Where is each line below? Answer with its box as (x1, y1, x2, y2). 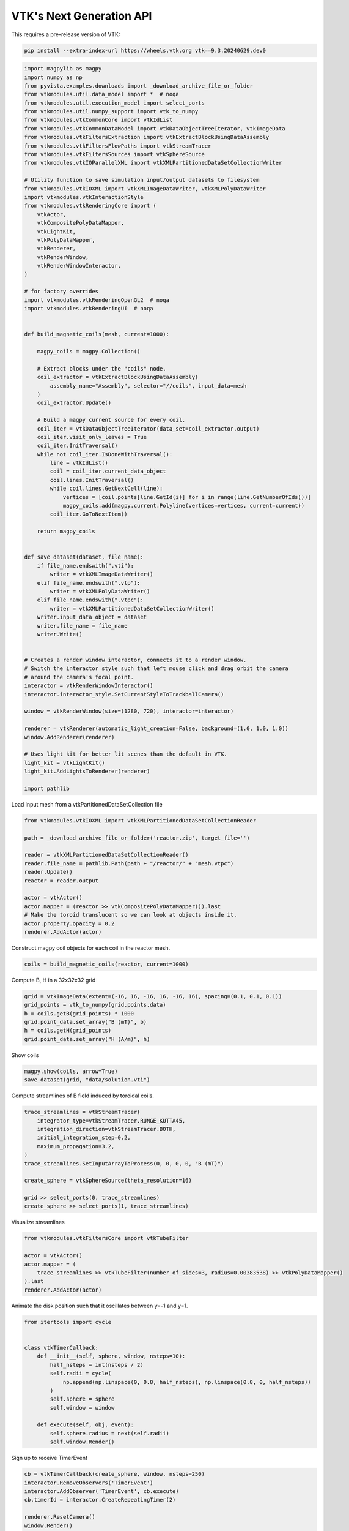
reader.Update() (24, 868, 73, 876)
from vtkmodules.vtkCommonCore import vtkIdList (24, 116, 173, 124)
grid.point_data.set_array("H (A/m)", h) (24, 1036, 150, 1042)
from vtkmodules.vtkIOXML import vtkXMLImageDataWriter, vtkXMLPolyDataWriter (24, 185, 266, 192)
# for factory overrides (24, 288, 99, 295)
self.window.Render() (50, 1439, 115, 1445)
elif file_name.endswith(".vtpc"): (37, 596, 144, 603)
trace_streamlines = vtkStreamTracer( (24, 1108, 141, 1116)
